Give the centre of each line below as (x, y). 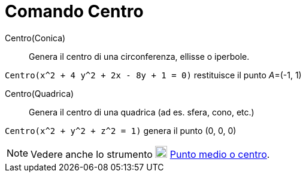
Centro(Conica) (35, 38)
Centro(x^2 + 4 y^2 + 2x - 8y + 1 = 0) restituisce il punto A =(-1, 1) (153, 75)
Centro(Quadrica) (40, 93)
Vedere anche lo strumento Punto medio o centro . (150, 154)
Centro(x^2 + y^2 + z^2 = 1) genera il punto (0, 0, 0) (121, 130)
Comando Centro (74, 11)
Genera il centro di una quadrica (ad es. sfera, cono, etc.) (142, 112)
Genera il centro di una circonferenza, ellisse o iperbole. (139, 56)
